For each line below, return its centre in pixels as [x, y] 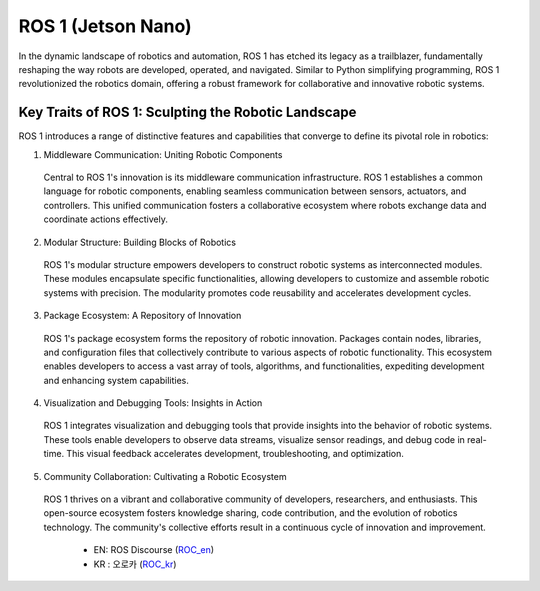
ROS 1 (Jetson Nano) [105, 26]
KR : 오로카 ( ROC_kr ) [135, 564]
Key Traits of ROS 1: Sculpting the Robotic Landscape [187, 112]
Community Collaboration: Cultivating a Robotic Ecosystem [165, 476]
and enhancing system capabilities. [116, 380]
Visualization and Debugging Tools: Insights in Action [153, 403]
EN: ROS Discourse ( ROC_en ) [154, 550]
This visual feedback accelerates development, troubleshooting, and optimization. [235, 454]
